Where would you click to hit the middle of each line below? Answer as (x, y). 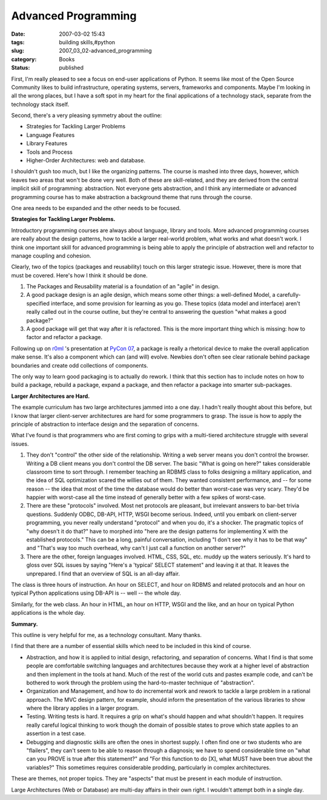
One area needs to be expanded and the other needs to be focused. (96, 208)
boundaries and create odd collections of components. (80, 365)
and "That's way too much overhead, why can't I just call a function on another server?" (136, 548)
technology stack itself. (40, 104)
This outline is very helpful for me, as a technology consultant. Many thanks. (107, 635)
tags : (18, 42)
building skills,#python (87, 42)
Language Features (51, 135)
